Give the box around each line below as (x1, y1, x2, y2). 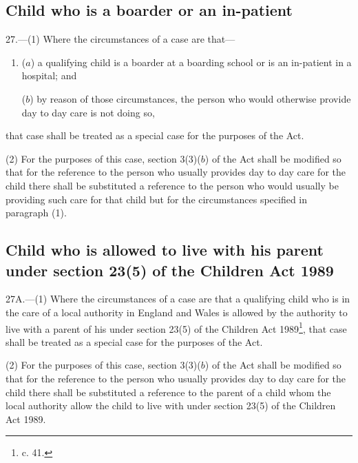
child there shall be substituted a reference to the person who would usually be (6, 178, 339, 192)
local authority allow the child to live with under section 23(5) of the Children (6, 398, 336, 413)
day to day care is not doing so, (21, 105, 155, 119)
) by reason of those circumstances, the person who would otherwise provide (30, 91, 351, 105)
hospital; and (21, 68, 77, 83)
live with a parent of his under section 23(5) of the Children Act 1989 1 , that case (6, 319, 347, 336)
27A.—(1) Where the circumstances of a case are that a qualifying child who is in (6, 291, 350, 306)
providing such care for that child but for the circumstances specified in (6, 192, 308, 206)
